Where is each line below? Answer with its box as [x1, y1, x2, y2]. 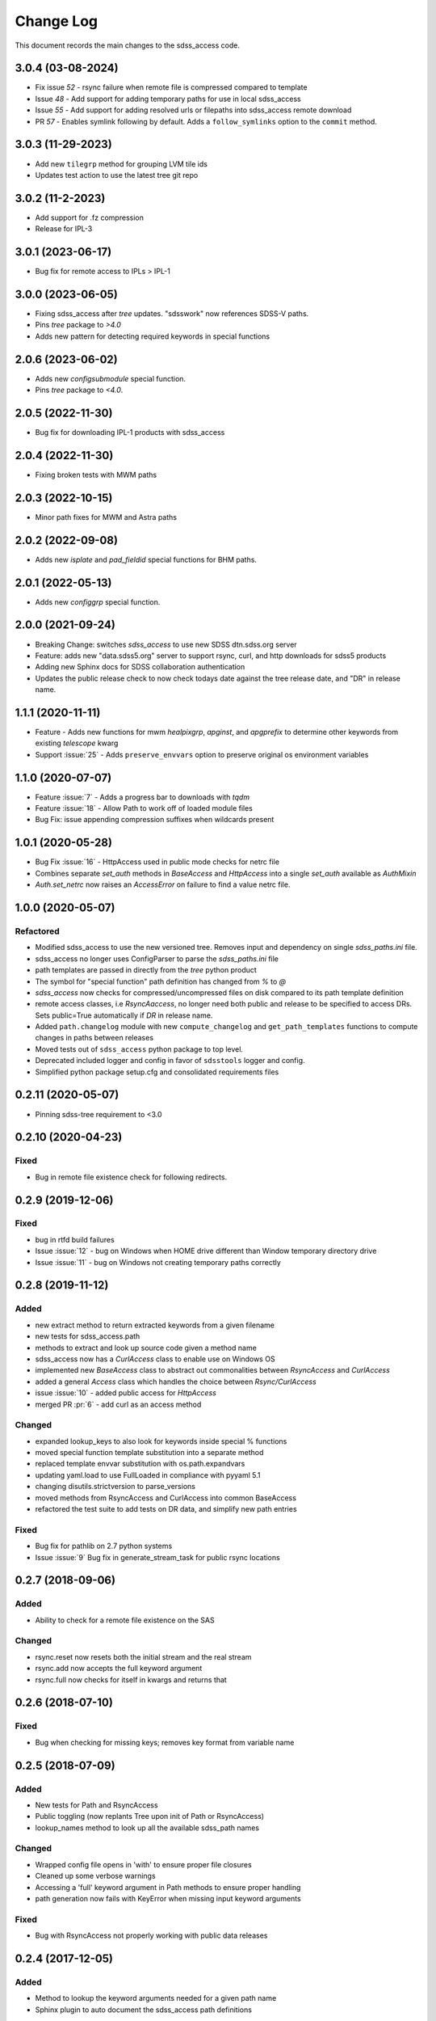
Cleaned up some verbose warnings [35, 1871, 157, 1881]
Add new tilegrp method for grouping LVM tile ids [35, 158, 208, 169]
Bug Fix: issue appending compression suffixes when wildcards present [35, 815, 275, 825]
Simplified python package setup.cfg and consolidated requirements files [35, 1067, 279, 1077]
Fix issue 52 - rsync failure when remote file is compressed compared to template [35, 82, 308, 92]
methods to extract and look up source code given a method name [35, 1343, 258, 1352]
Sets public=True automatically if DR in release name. [35, 1010, 213, 1020]
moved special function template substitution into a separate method [35, 1448, 264, 1458]
